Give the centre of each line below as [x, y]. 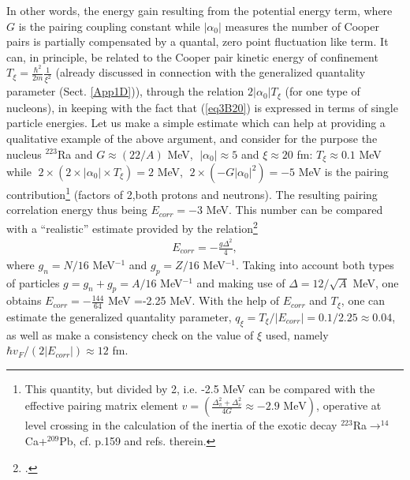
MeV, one [376, 282]
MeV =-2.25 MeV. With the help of [194, 300]
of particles [33, 282]
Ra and [75, 154]
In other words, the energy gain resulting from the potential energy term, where [199, 10]
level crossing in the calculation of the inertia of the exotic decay [181, 425]
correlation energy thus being [77, 210]
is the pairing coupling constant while [109, 26]
